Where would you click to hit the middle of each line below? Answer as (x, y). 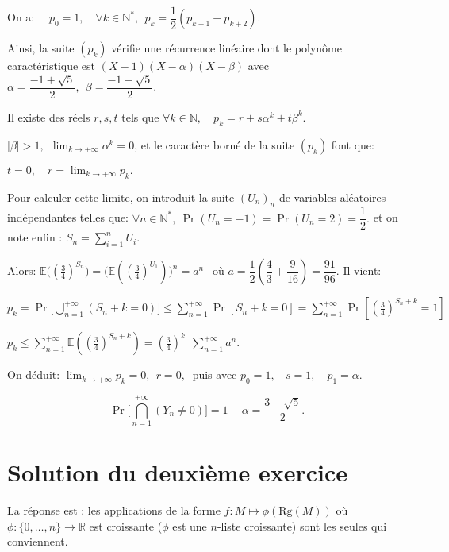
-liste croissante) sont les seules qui (302, 525)
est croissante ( (126, 525)
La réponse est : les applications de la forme (114, 510)
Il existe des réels (49, 116)
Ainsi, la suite (41, 48)
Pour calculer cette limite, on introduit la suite (121, 197)
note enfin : (35, 237)
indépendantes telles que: (68, 217)
